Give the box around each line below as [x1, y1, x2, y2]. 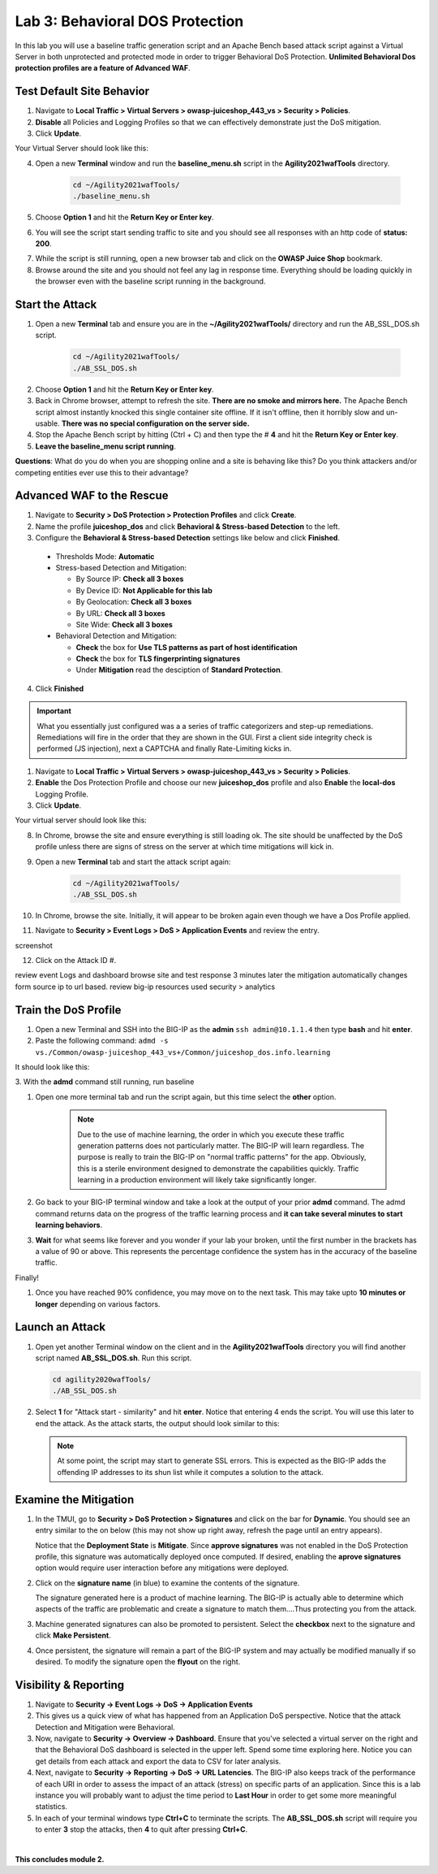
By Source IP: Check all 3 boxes [75, 574, 184, 584]
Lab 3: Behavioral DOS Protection [15, 12, 244, 30]
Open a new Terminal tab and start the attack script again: [35, 857, 231, 866]
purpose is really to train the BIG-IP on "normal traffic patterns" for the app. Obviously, [77, 1152, 367, 1162]
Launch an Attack [15, 1321, 105, 1334]
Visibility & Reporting [15, 1678, 125, 1692]
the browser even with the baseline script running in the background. [35, 276, 266, 286]
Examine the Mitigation [15, 1492, 135, 1507]
